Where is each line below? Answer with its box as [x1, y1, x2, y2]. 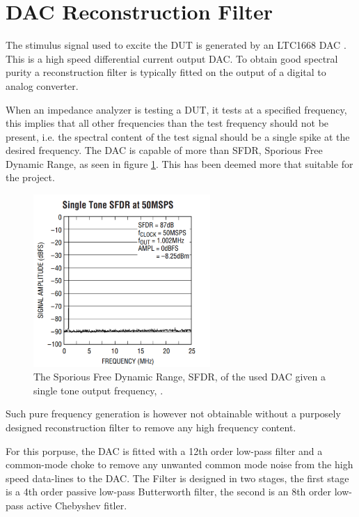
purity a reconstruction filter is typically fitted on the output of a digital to [6, 65, 326, 79]
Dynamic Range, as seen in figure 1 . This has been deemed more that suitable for [6, 156, 353, 171]
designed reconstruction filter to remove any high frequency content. [6, 420, 296, 434]
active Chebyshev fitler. [26, 497, 127, 512]
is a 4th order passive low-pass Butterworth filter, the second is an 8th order [6, 484, 332, 499]
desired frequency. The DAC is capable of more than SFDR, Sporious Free [6, 143, 323, 157]
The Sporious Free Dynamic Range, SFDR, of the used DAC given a [33, 369, 326, 384]
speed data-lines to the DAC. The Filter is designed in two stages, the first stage [6, 470, 349, 485]
